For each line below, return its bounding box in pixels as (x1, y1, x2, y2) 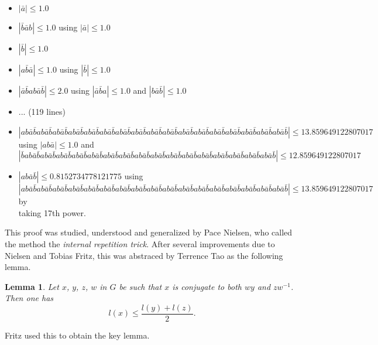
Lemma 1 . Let (5, 280, 59, 292)
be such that (119, 280, 162, 292)
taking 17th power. (18, 206, 86, 218)
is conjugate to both (172, 280, 242, 292)
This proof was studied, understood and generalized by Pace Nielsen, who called (5, 226, 293, 238)
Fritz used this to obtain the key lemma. (5, 329, 150, 341)
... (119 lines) (18, 105, 66, 117)
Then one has (5, 292, 54, 304)
